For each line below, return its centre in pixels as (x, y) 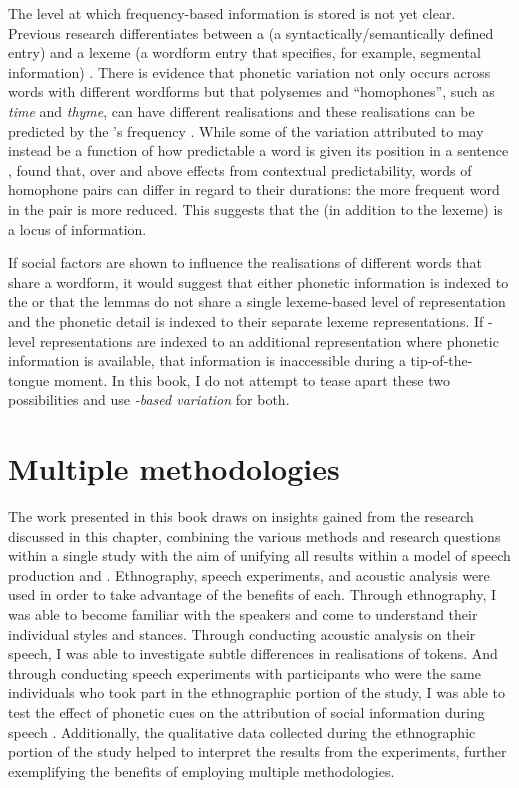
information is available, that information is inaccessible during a (207, 360)
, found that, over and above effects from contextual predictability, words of (240, 169)
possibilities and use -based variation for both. (149, 399)
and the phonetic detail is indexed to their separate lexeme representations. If (246, 320)
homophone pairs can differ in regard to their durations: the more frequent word (254, 189)
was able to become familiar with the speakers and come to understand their (243, 613)
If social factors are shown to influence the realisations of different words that (245, 262)
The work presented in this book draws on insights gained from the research (241, 516)
